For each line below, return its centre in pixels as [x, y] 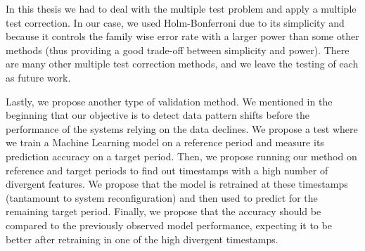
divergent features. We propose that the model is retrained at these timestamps [177, 184]
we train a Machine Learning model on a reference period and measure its [165, 142]
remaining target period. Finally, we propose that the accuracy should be [164, 211]
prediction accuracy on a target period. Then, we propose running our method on [181, 156]
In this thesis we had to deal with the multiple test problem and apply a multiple [181, 8]
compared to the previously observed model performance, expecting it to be [169, 225]
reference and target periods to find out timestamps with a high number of [167, 170]
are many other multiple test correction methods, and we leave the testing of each [182, 64]
